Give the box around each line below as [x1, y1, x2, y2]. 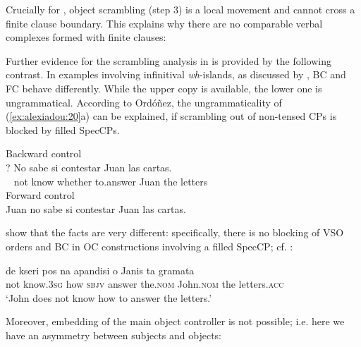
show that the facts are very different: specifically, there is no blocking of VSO [6, 225, 344, 240]
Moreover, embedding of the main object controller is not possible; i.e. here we [6, 314, 345, 329]
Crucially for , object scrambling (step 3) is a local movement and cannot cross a [6, 2, 355, 16]
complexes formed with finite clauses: [6, 30, 166, 44]
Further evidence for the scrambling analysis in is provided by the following [6, 53, 331, 68]
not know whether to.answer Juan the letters [13, 173, 208, 188]
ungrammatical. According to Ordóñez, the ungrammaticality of [6, 95, 282, 109]
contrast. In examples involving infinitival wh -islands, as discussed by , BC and [6, 67, 346, 82]
